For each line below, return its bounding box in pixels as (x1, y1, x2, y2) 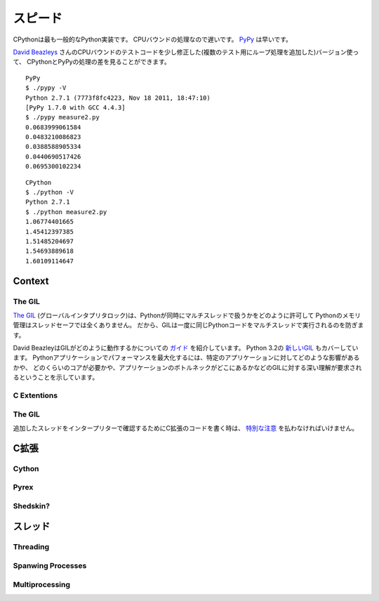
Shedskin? (13, 501, 51, 510)
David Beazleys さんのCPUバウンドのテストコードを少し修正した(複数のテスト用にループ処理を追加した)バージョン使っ (13, 48, 359, 56)
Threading (13, 542, 50, 552)
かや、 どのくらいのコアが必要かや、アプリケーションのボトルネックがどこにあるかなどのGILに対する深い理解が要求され (13, 363, 362, 371)
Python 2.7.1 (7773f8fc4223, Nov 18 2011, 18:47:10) (25, 93, 211, 102)
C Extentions (13, 390, 58, 400)
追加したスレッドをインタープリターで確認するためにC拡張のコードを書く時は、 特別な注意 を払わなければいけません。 (13, 423, 359, 432)
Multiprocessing (13, 579, 70, 589)
